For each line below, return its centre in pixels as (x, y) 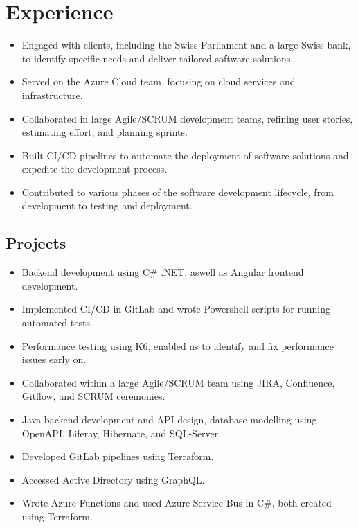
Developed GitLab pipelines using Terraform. (118, 456)
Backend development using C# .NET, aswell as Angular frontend (163, 272)
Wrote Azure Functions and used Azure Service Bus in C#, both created (177, 503)
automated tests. (57, 323)
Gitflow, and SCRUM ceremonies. (93, 396)
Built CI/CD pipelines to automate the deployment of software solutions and (185, 155)
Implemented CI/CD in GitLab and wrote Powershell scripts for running (176, 309)
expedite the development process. (95, 169)
